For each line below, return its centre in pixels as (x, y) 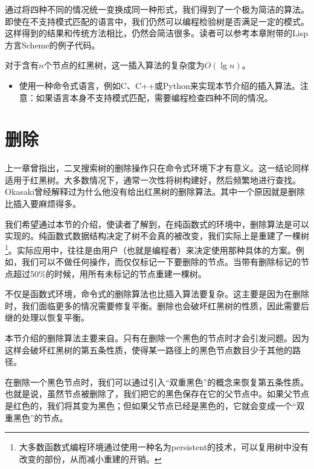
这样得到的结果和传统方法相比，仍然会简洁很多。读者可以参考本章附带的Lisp (156, 33)
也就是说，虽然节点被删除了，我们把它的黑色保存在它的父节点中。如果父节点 (157, 394)
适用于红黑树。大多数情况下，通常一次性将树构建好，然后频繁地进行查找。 (153, 179)
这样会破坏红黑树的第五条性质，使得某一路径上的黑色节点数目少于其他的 (149, 349)
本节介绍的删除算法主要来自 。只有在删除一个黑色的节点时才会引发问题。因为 (157, 338)
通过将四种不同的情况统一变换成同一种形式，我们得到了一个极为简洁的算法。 (157, 9)
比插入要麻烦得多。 (43, 204)
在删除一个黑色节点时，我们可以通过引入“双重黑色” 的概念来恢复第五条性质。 (157, 382)
